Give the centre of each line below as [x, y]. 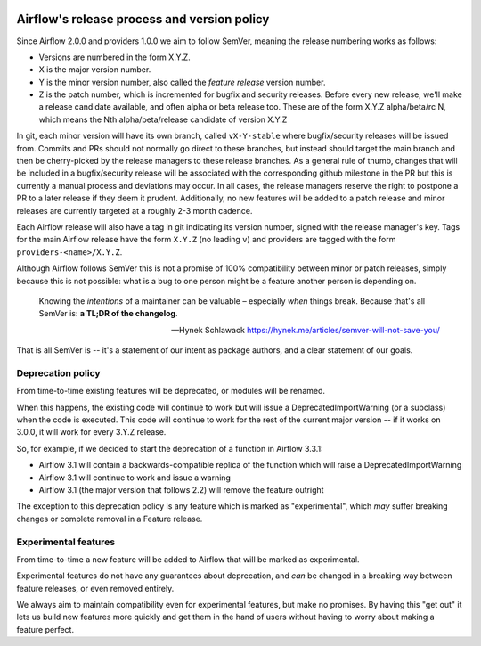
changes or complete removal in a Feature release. [110, 519]
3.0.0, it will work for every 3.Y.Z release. [91, 432]
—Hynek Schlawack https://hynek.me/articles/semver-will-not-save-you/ [305, 330]
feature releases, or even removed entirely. [95, 588]
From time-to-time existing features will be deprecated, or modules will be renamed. [171, 391]
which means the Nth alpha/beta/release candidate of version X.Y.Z [163, 119]
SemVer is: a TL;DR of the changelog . [108, 314]
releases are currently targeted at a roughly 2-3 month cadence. [135, 210]
